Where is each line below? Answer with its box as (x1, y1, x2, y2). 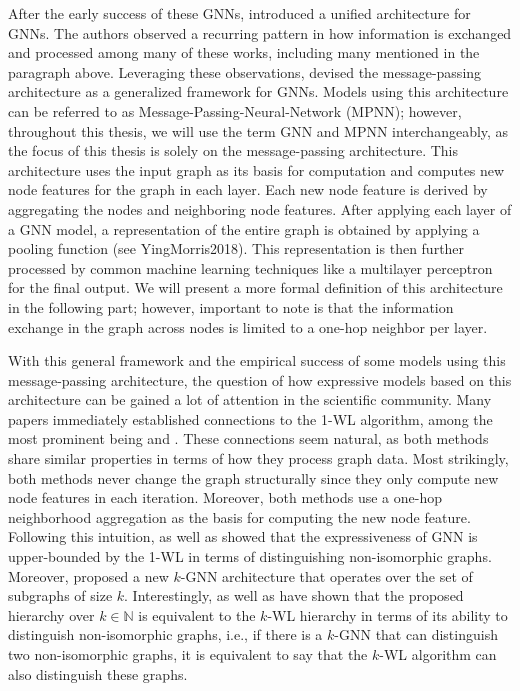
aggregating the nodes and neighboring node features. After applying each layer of (8, 198, 512, 219)
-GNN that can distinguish (334, 624, 498, 645)
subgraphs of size (8, 585, 113, 606)
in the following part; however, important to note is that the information (8, 296, 454, 317)
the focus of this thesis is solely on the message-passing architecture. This (8, 140, 459, 161)
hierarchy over (8, 604, 95, 625)
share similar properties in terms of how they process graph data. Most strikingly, (8, 448, 509, 469)
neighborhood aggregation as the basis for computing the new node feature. (8, 506, 471, 527)
